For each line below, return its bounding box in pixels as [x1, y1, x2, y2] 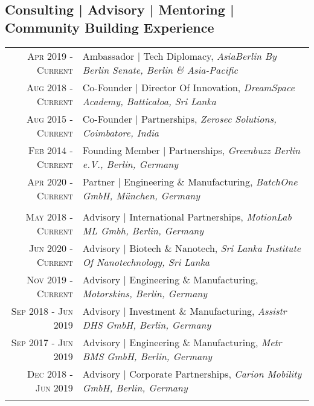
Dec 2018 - [27, 366, 73, 381]
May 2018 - [25, 209, 73, 224]
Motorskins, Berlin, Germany [82, 286, 208, 300]
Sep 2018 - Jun [11, 303, 73, 318]
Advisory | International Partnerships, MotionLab [82, 209, 292, 224]
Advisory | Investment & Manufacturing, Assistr [82, 303, 287, 318]
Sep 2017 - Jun [11, 335, 73, 349]
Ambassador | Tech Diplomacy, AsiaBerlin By [82, 48, 277, 63]
